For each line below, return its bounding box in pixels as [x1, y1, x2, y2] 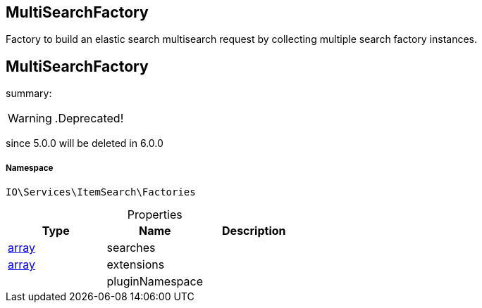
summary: [6, 87, 52, 100]
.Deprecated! [54, 111, 124, 126]
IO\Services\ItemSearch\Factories [6, 186, 196, 198]
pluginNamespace [106, 274, 204, 289]
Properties [127, 207, 183, 222]
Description [222, 224, 286, 238]
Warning [8, 111, 52, 126]
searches [106, 240, 156, 255]
